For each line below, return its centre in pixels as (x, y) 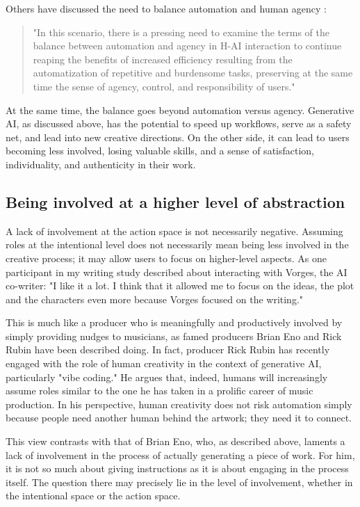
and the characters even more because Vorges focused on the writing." (155, 299)
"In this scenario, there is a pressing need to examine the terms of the (181, 32)
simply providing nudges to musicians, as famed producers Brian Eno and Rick (174, 336)
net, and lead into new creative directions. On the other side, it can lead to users (178, 137)
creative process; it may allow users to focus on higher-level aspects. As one (166, 258)
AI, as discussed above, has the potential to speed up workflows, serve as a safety (179, 123)
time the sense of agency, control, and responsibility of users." (164, 86)
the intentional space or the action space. (93, 496)
